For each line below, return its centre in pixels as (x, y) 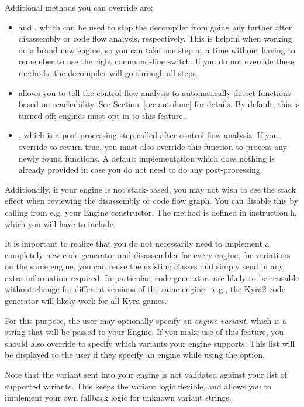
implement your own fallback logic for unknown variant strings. (118, 397)
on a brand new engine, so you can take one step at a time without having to (157, 49)
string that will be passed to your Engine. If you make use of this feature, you (144, 332)
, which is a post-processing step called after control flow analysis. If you (148, 135)
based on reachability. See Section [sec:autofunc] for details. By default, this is (159, 104)
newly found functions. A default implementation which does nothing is (146, 158)
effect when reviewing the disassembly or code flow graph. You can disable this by (152, 201)
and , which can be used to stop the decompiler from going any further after (155, 27)
